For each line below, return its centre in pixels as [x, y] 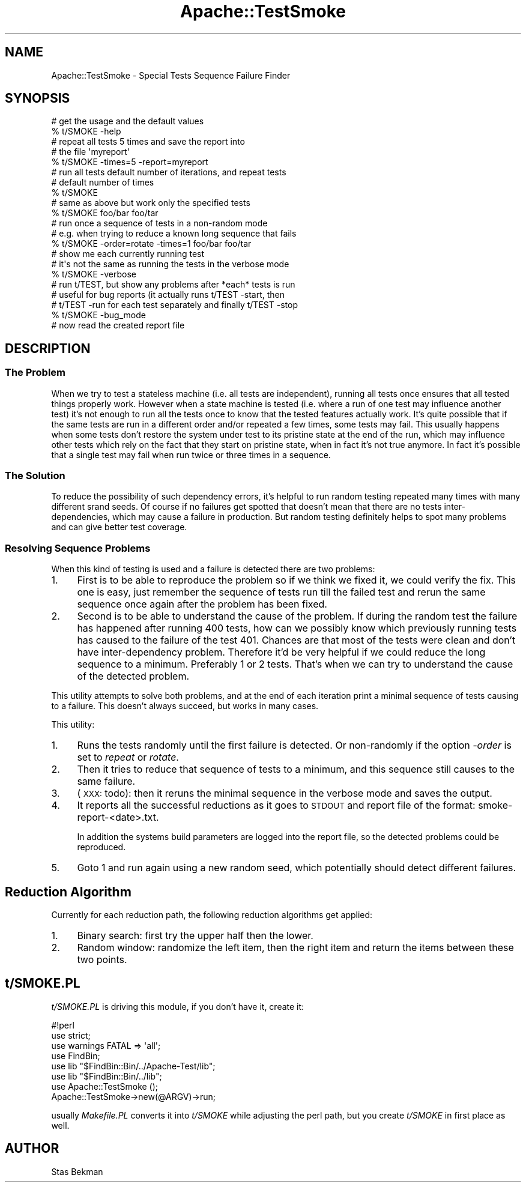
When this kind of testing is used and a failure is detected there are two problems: [213, 569]
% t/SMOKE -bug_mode [98, 315]
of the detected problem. [133, 676]
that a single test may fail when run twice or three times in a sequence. [191, 455]
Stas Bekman [77, 1171]
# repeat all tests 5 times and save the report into [148, 142]
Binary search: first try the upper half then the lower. [195, 935]
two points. [102, 959]
